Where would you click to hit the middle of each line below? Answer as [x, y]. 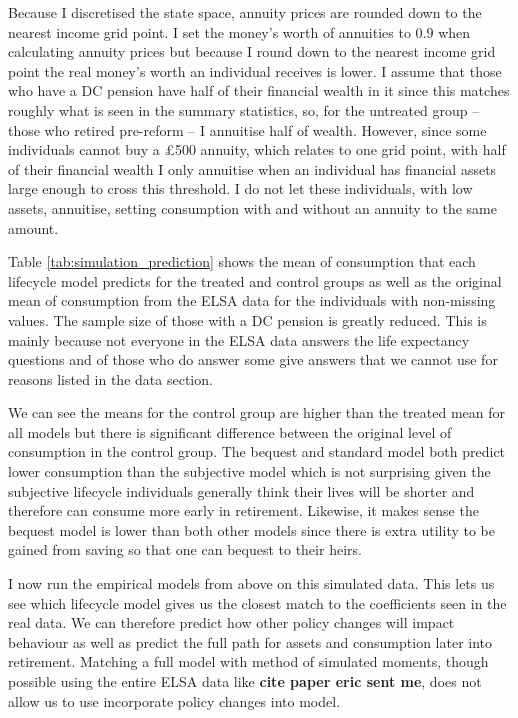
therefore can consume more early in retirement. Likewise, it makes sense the [243, 510]
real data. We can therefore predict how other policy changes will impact [231, 622]
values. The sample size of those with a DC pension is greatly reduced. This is [247, 319]
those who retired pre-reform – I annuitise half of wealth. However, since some [247, 129]
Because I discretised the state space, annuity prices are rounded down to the [245, 12]
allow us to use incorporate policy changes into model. [174, 700]
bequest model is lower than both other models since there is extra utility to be [252, 529]
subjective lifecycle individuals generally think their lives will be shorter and [241, 490]
